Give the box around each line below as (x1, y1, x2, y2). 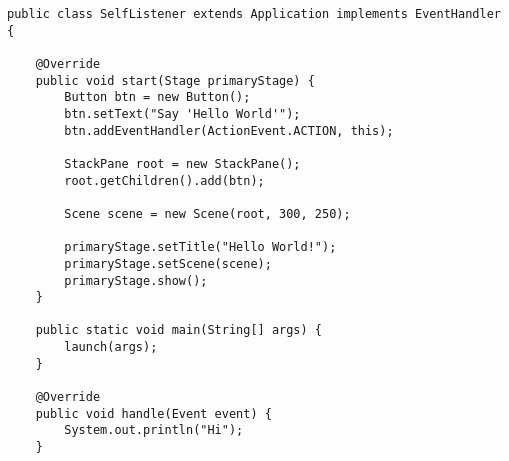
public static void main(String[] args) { (35, 323, 322, 338)
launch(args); (64, 340, 158, 355)
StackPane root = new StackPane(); (64, 156, 301, 171)
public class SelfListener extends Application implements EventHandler (7, 7, 501, 21)
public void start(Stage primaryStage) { (35, 73, 315, 88)
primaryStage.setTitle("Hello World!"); (64, 240, 337, 255)
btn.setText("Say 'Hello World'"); (64, 106, 301, 121)
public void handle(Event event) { (35, 406, 272, 421)
